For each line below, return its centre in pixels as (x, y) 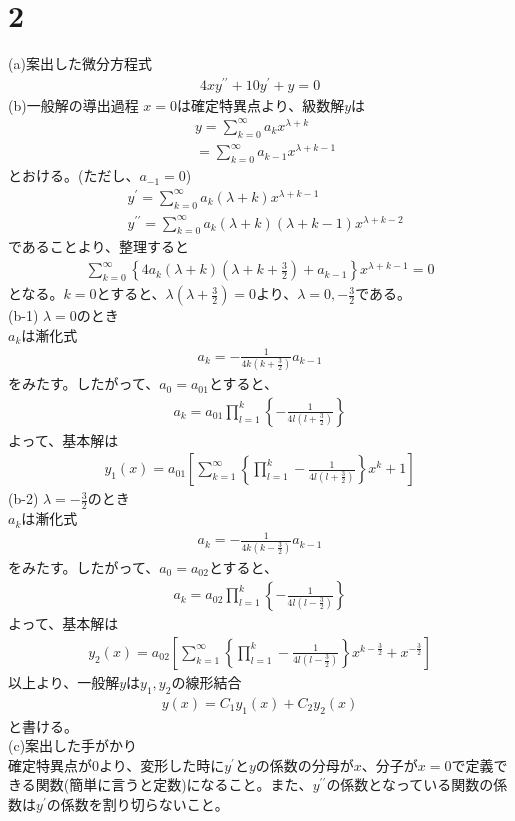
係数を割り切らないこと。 (144, 803)
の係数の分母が (304, 764)
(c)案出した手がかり (73, 745)
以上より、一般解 (64, 681)
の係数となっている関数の (410, 784)
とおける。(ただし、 (74, 175)
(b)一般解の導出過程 (73, 104)
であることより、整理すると (99, 246)
